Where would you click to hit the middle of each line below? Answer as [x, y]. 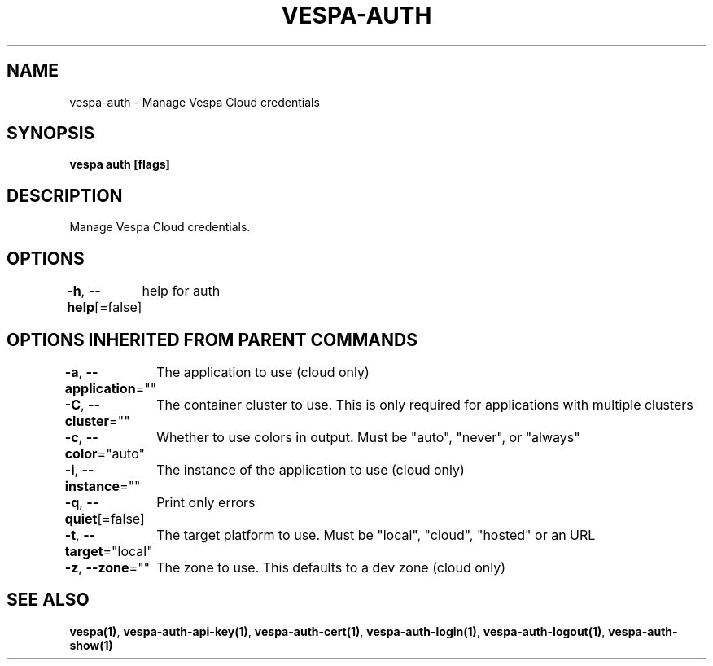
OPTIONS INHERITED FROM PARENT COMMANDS [212, 340]
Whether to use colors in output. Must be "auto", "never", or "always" [368, 437]
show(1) [91, 645]
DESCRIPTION [65, 195]
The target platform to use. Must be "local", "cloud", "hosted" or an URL [376, 535]
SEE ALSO [48, 600]
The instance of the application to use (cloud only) [311, 469]
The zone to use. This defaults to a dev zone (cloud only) [331, 567]
